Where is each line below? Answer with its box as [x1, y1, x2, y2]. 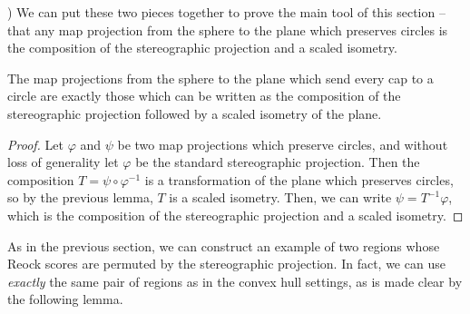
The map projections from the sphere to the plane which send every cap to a [7, 68, 434, 87]
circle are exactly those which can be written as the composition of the [7, 86, 401, 105]
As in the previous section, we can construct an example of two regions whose [7, 236, 440, 255]
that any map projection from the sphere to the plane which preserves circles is [7, 20, 448, 39]
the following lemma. [7, 289, 123, 309]
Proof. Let [7, 134, 64, 153]
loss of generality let [7, 152, 119, 172]
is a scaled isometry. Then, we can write [169, 188, 392, 207]
